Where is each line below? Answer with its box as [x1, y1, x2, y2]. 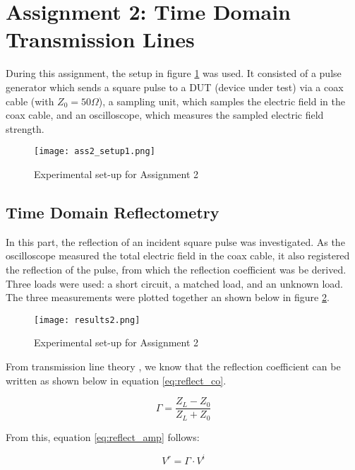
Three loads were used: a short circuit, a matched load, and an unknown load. [6, 276, 343, 290]
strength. [6, 121, 44, 136]
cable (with [6, 93, 54, 108]
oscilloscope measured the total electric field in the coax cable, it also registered [6, 248, 350, 263]
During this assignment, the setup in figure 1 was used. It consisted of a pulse [6, 66, 342, 81]
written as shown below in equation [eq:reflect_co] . [6, 372, 227, 387]
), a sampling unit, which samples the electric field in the [98, 93, 345, 108]
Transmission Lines [6, 25, 195, 54]
